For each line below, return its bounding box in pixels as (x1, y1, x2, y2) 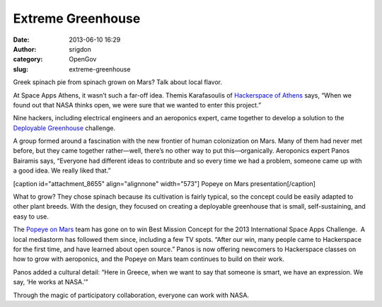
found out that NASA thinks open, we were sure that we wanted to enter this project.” (13, 100, 262, 109)
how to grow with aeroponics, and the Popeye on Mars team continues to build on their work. (13, 255, 284, 263)
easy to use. (13, 212, 49, 221)
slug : (13, 64, 28, 74)
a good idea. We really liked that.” (13, 166, 111, 175)
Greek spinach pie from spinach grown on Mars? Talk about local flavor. (13, 78, 223, 86)
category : (13, 55, 43, 64)
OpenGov (69, 55, 97, 64)
